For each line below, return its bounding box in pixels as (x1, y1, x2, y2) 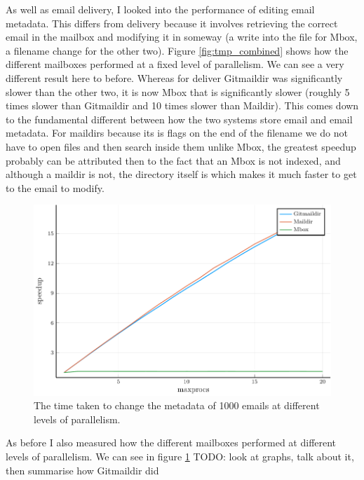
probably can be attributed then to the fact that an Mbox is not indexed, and (6, 153, 341, 167)
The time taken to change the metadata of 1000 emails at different (34, 398, 320, 413)
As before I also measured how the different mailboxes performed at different (6, 435, 337, 450)
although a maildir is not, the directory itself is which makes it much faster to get (6, 167, 357, 181)
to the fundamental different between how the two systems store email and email (6, 111, 353, 126)
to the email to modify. (6, 180, 105, 195)
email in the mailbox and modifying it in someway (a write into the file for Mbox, (6, 29, 358, 44)
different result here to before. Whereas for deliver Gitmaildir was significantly (6, 70, 343, 85)
